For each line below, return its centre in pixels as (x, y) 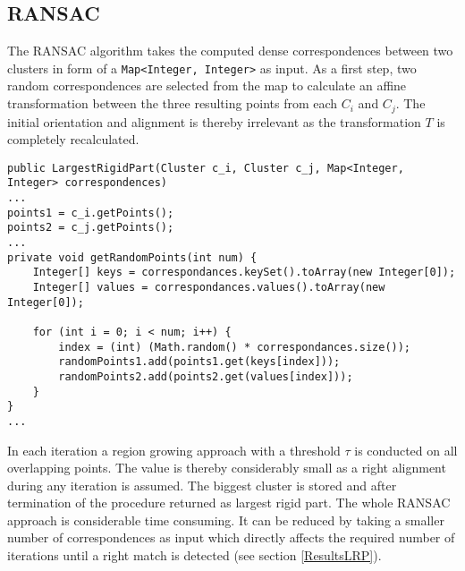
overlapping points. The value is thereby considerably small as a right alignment (227, 468)
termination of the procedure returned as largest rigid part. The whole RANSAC (229, 503)
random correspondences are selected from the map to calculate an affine (207, 85)
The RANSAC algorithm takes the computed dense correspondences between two (230, 51)
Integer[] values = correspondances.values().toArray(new (209, 287)
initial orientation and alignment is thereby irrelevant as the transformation (214, 121)
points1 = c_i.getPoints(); (91, 213)
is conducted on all (406, 450)
